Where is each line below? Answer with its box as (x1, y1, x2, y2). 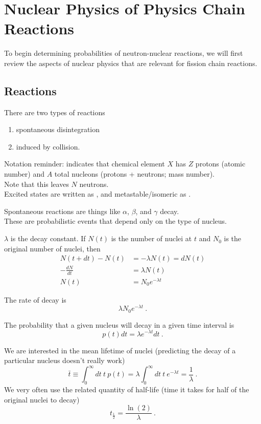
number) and (4, 168, 45, 179)
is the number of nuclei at (111, 233, 192, 244)
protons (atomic (195, 158, 246, 169)
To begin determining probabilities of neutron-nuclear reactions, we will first (4, 48, 243, 58)
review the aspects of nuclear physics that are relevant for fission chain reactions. (4, 57, 257, 68)
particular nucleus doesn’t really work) (4, 355, 125, 366)
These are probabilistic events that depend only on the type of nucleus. (4, 216, 227, 226)
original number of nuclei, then (4, 243, 101, 253)
